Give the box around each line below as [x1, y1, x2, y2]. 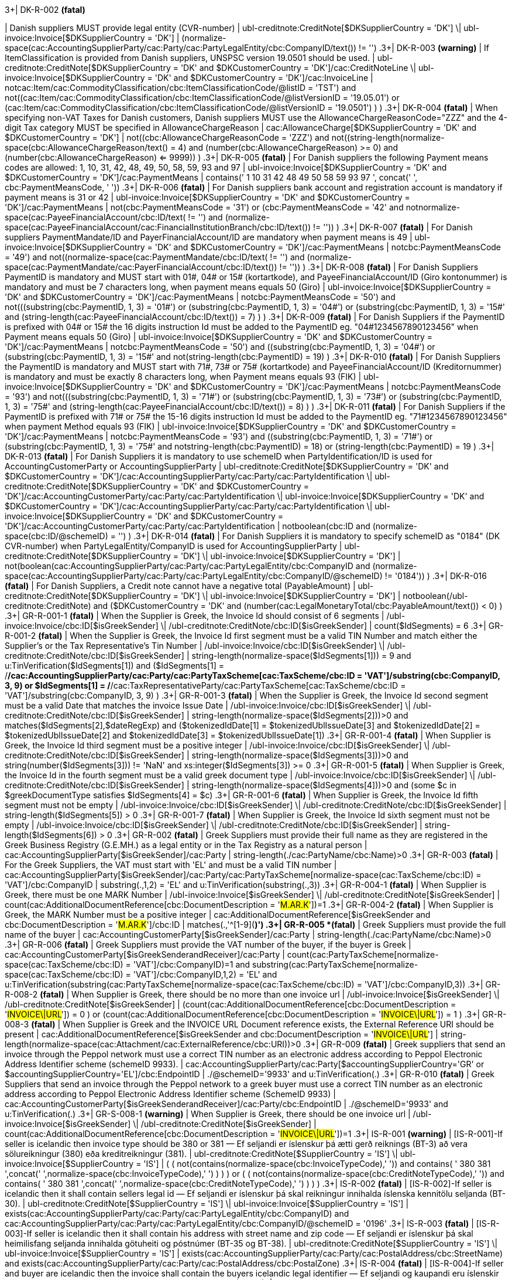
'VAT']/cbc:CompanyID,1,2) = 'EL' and [133, 969, 277, 979]
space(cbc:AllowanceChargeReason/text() [5, 142, 169, 152]
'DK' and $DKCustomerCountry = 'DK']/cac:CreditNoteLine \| [180, 63, 417, 73]
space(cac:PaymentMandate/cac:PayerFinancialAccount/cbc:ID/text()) [5, 262, 277, 272]
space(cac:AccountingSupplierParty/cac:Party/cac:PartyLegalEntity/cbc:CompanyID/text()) [5, 43, 357, 53]
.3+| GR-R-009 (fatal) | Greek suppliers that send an [303, 1039, 506, 1049]
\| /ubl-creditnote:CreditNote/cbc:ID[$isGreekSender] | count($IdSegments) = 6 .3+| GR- [160, 621, 504, 631]
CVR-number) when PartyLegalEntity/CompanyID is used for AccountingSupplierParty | [5, 541, 342, 551]
